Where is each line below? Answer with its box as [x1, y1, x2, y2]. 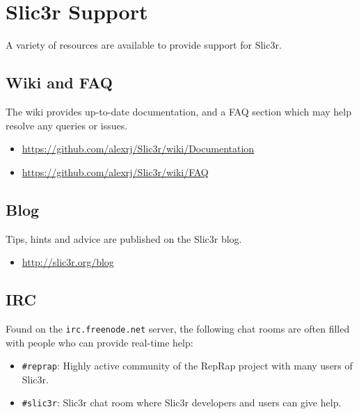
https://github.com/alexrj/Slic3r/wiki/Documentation [22, 141, 255, 156]
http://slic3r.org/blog [22, 255, 114, 269]
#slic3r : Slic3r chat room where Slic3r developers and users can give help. [22, 395, 342, 410]
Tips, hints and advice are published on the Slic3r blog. [6, 231, 242, 246]
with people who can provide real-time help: [6, 335, 193, 349]
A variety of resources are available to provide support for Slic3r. [6, 38, 282, 52]
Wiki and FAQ [6, 72, 113, 93]
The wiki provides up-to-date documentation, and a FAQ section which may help [6, 104, 351, 118]
